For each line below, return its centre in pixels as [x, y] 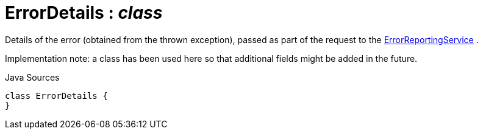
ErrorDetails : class [84, 13]
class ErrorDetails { [56, 95]
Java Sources [32, 77]
